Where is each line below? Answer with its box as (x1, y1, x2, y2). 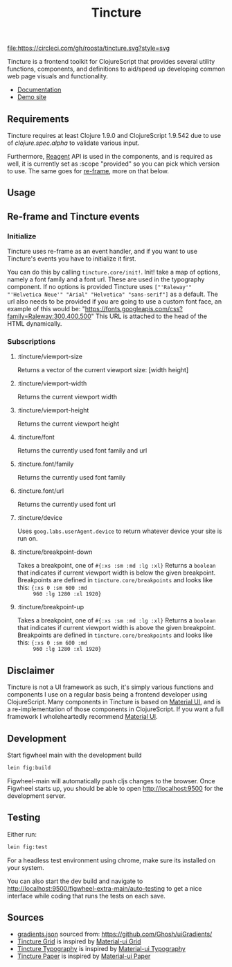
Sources (7, 912, 44, 923)
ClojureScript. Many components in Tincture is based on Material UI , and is (7, 698, 222, 706)
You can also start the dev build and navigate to (7, 877, 143, 885)
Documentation (17, 85, 62, 94)
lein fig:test (7, 844, 48, 851)
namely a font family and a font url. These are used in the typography (7, 275, 205, 284)
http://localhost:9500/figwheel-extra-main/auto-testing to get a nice (7, 884, 202, 892)
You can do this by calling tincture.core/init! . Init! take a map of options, (7, 268, 220, 277)
